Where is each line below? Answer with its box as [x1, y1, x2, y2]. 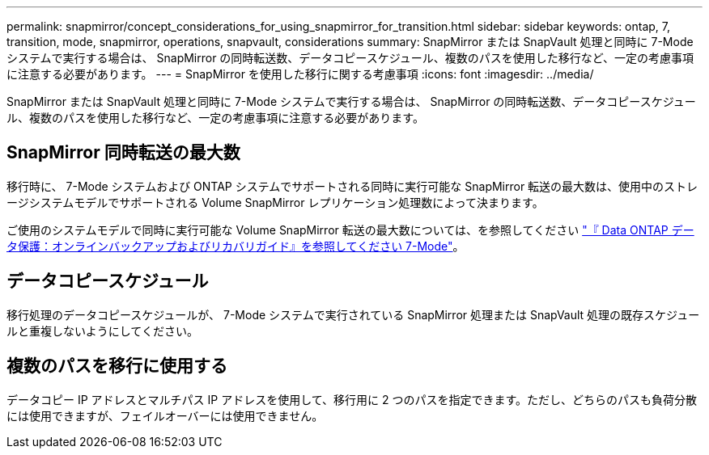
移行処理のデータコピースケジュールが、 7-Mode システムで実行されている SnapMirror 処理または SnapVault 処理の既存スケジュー [6, 307, 700, 322]
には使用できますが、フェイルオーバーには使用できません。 [6, 408, 324, 423]
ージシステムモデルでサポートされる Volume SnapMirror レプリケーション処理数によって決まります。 [6, 195, 544, 209]
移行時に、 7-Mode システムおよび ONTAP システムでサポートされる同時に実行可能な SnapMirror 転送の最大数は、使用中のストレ [6, 179, 698, 193]
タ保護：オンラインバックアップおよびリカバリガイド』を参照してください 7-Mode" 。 [6, 238, 465, 253]
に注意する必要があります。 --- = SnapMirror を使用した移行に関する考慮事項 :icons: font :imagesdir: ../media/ [6, 67, 594, 81]
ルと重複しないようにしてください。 [6, 323, 198, 338]
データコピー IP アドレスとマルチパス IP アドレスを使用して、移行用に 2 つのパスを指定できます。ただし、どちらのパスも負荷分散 [6, 392, 698, 407]
